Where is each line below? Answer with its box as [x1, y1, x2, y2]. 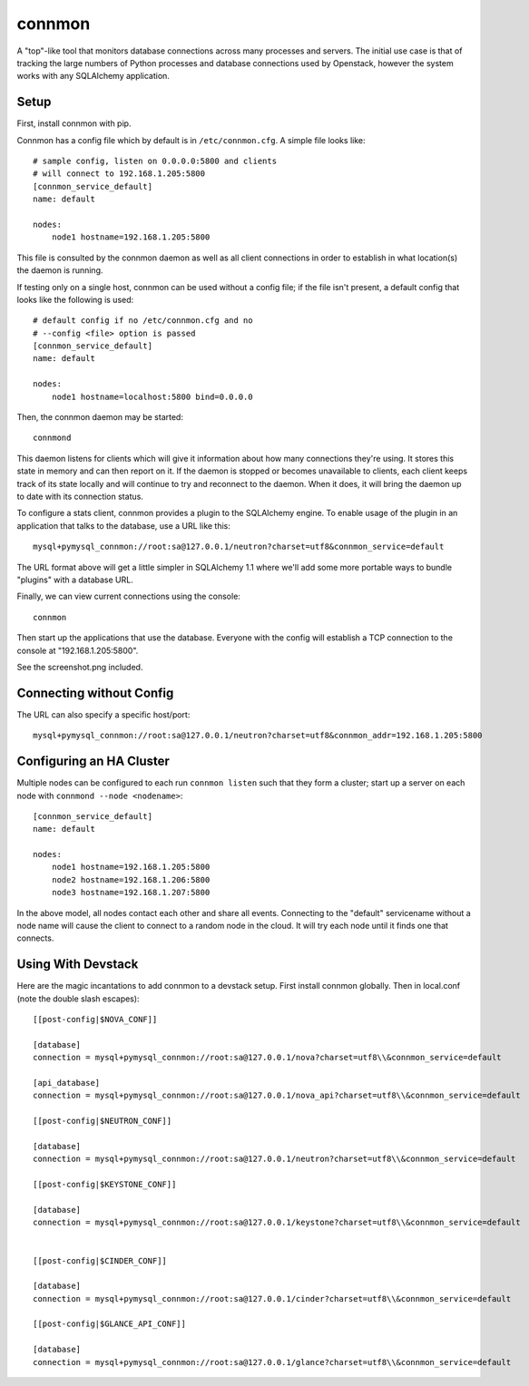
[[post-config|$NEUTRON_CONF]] [33, 1116, 172, 1127]
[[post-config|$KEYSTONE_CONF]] [33, 1179, 177, 1190]
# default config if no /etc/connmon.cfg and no [33, 316, 253, 326]
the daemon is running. [16, 265, 103, 276]
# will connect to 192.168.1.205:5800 [33, 169, 206, 179]
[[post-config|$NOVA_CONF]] [33, 1014, 158, 1025]
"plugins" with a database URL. [16, 574, 133, 585]
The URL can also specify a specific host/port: [16, 708, 191, 720]
